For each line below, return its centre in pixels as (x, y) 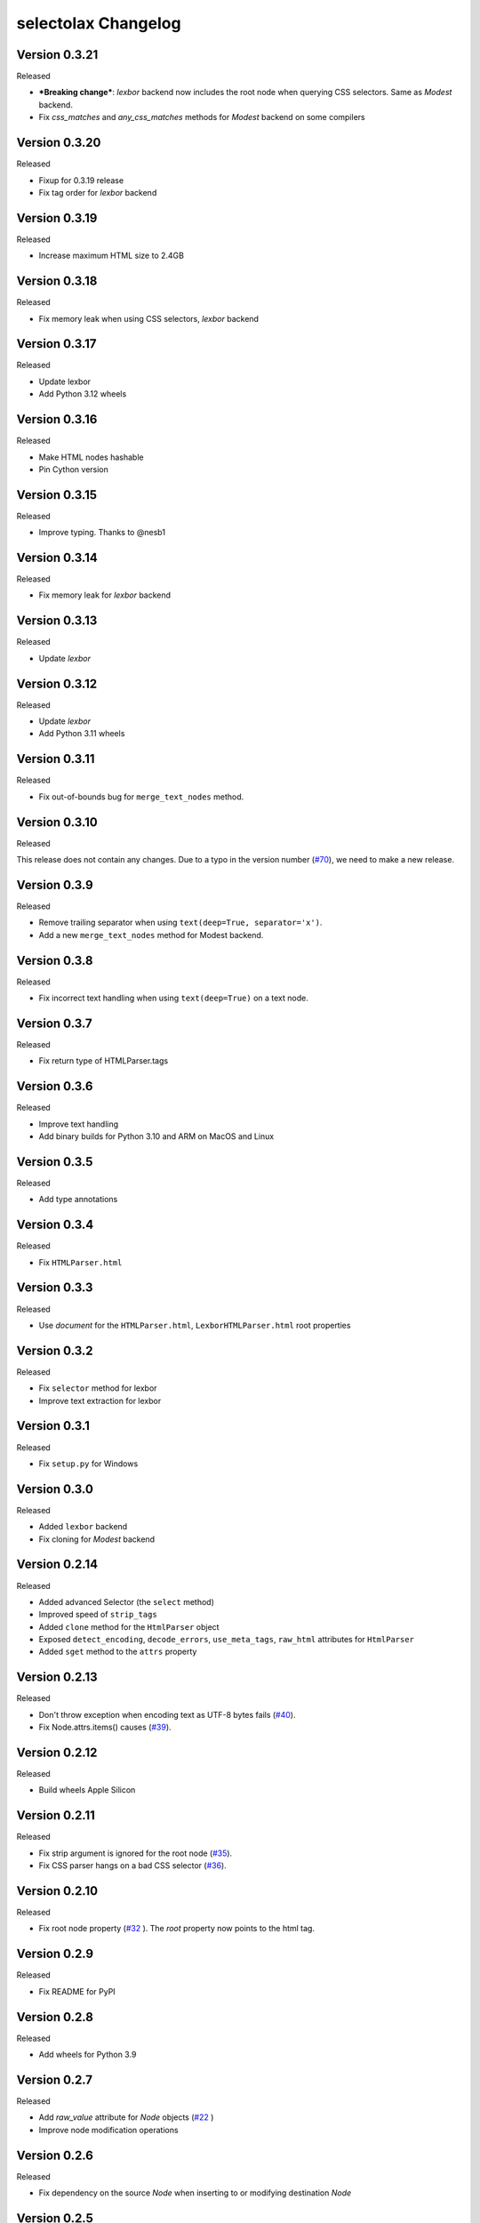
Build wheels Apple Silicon (87, 1790)
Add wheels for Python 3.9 (88, 2055)
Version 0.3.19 (57, 218)
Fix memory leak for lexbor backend (105, 595)
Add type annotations (78, 1200)
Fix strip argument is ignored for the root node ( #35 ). (136, 1853)
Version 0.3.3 (55, 1288)
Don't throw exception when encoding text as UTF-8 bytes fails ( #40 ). (167, 1714)
